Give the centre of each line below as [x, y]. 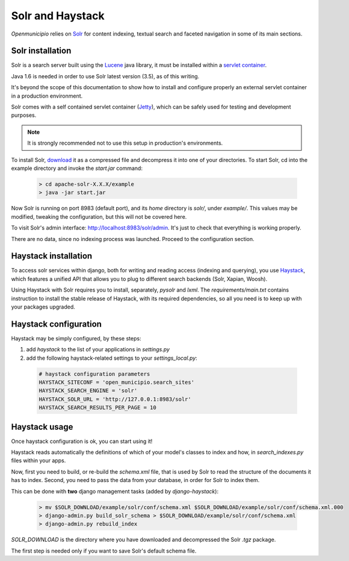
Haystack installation [52, 256]
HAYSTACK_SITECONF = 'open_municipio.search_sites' [117, 382]
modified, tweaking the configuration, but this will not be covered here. [99, 216]
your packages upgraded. [43, 307]
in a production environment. [47, 96]
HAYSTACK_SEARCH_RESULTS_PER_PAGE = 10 [97, 408]
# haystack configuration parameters [94, 374]
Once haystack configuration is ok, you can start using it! [82, 441]
